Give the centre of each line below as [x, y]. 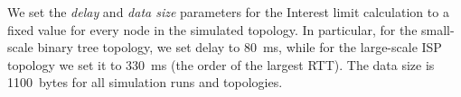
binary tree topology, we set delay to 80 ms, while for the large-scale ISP [240, 47]
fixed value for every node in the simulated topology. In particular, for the [212, 29]
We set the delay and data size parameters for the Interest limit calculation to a [228, 12]
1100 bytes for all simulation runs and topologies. [145, 82]
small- [438, 29]
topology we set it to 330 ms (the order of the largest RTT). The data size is [221, 64]
